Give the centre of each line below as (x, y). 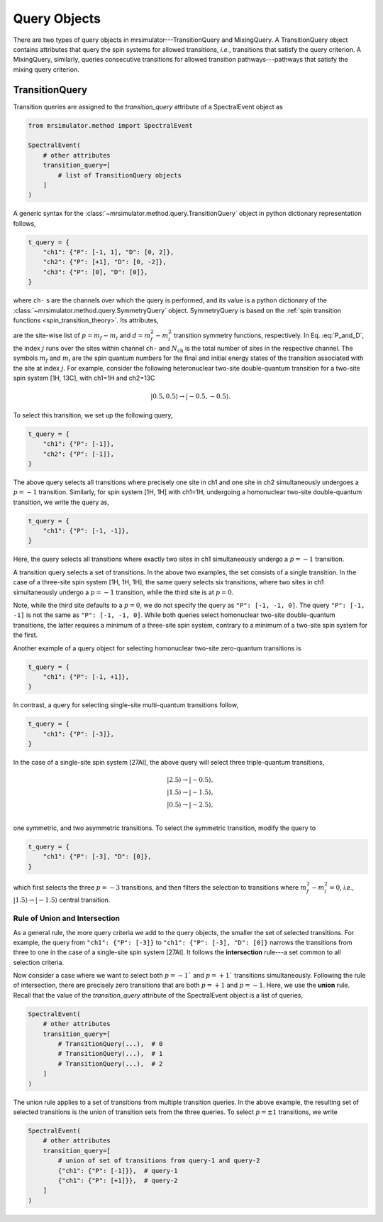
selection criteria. (38, 962)
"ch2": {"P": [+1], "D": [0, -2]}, (105, 262)
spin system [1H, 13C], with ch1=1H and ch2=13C (84, 378)
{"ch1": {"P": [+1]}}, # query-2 (118, 1180)
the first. (26, 635)
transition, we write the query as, (61, 502)
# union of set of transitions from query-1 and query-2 (159, 1161)
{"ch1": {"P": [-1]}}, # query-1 (118, 1171)
